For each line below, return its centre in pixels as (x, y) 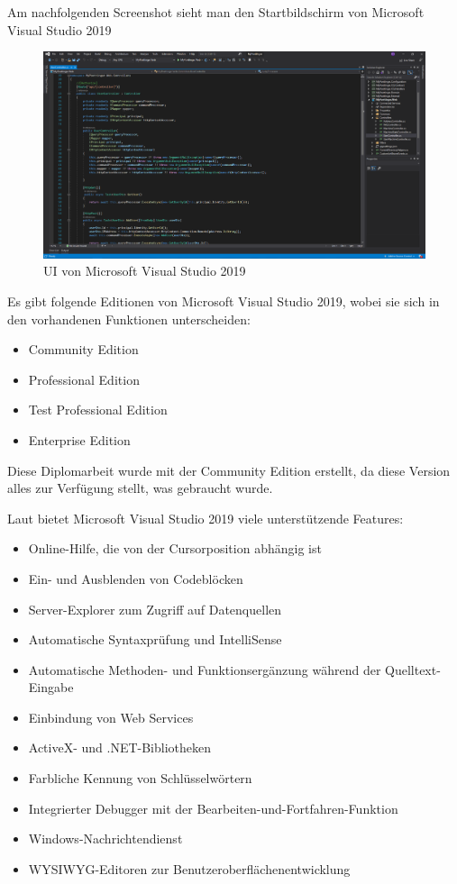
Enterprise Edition (79, 439)
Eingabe (51, 687)
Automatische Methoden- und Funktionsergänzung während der (205, 669)
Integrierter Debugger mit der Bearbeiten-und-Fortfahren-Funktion (213, 808)
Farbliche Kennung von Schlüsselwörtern (140, 778)
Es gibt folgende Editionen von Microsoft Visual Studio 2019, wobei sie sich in (224, 301)
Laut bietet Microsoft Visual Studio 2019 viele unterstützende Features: (206, 518)
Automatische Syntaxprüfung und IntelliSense (155, 639)
